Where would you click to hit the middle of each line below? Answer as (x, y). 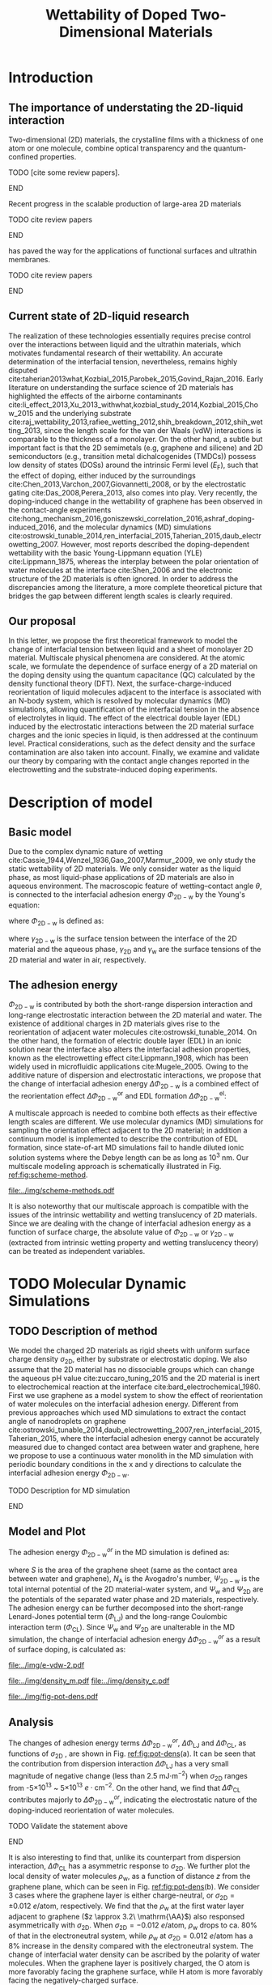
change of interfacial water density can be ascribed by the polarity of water (134, 1955)
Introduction (51, 78)
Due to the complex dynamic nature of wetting (86, 852)
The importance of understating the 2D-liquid (126, 107)
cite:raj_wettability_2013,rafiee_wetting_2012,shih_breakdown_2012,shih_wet (136, 422)
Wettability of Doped (117, 15)
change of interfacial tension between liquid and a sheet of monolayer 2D (131, 649)
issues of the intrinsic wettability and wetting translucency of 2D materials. (133, 1215)
